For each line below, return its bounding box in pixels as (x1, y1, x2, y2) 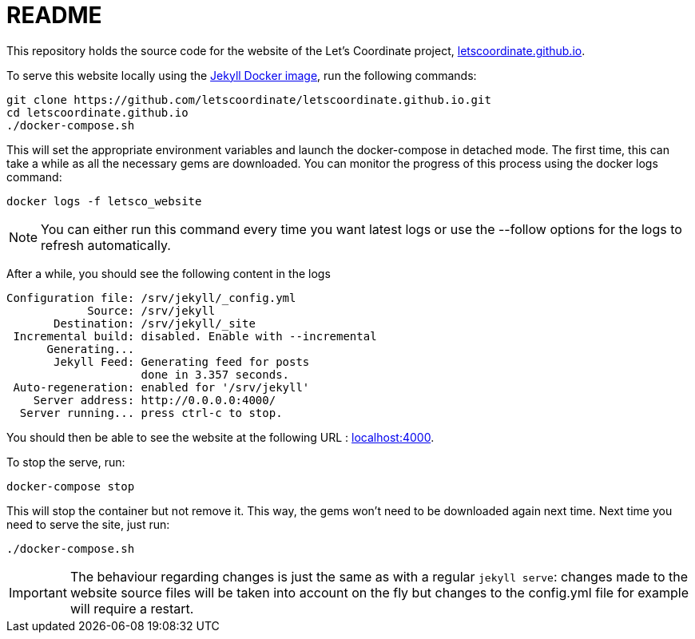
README (6, 2, 102, 29)
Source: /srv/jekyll (87, 304, 216, 317)
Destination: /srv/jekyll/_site (54, 316, 256, 330)
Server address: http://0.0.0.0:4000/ (33, 393, 276, 407)
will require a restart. (69, 600, 194, 617)
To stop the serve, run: (6, 454, 125, 469)
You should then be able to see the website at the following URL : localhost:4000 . (6, 430, 435, 444)
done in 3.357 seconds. (141, 367, 290, 381)
